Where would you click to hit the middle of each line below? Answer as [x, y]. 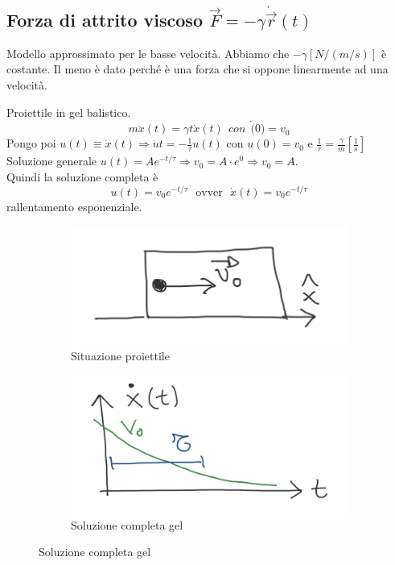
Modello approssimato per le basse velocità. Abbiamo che [148, 53]
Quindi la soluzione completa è [82, 177]
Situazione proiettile [120, 356]
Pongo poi [31, 143]
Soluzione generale [52, 161]
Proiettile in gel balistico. [69, 112]
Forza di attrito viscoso [105, 20]
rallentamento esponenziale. [74, 206]
